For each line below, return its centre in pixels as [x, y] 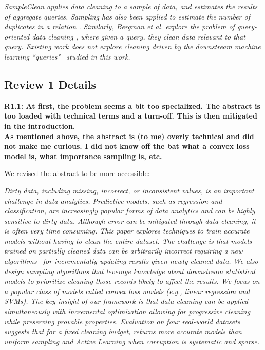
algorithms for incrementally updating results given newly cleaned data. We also [131, 261]
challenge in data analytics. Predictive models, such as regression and [113, 200]
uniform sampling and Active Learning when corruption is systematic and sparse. [132, 341]
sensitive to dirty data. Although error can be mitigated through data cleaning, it [130, 220]
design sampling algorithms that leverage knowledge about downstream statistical [130, 271]
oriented [17, 36]
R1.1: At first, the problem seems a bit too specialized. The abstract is [132, 105]
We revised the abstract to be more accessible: [77, 173]
